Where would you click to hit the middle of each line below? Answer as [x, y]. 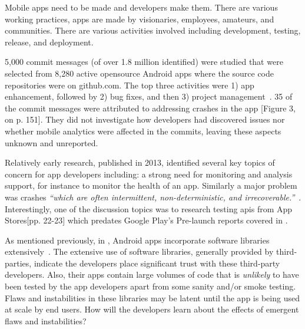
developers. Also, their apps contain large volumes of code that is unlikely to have [152, 274]
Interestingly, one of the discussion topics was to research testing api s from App [149, 208]
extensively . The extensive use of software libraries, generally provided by [139, 251]
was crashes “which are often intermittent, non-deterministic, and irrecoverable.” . [153, 197]
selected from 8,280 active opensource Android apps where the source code [140, 73]
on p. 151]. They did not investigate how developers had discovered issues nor [145, 119]
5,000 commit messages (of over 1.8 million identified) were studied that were [144, 62]
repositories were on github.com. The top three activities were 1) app [130, 85]
